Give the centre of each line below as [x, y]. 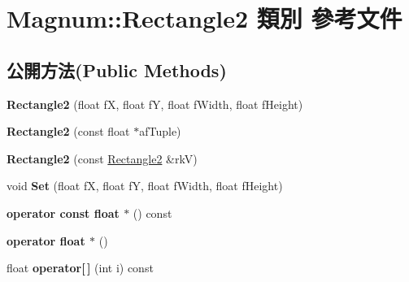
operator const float [63, 213]
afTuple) [160, 131]
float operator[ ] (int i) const [80, 268]
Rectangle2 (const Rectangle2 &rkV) [102, 158]
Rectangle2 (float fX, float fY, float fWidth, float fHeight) [155, 104]
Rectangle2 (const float [68, 131]
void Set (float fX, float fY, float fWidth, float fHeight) [145, 186]
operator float [46, 240]
